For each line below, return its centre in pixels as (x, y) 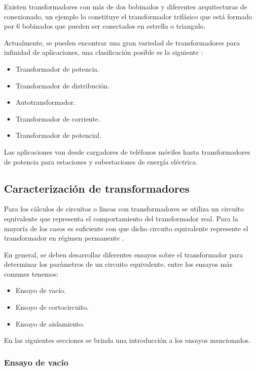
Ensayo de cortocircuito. (52, 307)
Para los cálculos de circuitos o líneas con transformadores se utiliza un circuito (124, 209)
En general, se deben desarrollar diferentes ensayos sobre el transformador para (124, 254)
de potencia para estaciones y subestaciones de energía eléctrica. (101, 161)
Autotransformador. (45, 102)
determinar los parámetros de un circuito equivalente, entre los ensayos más (118, 264)
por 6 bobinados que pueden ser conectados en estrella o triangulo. (105, 26)
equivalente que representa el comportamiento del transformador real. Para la (121, 218)
